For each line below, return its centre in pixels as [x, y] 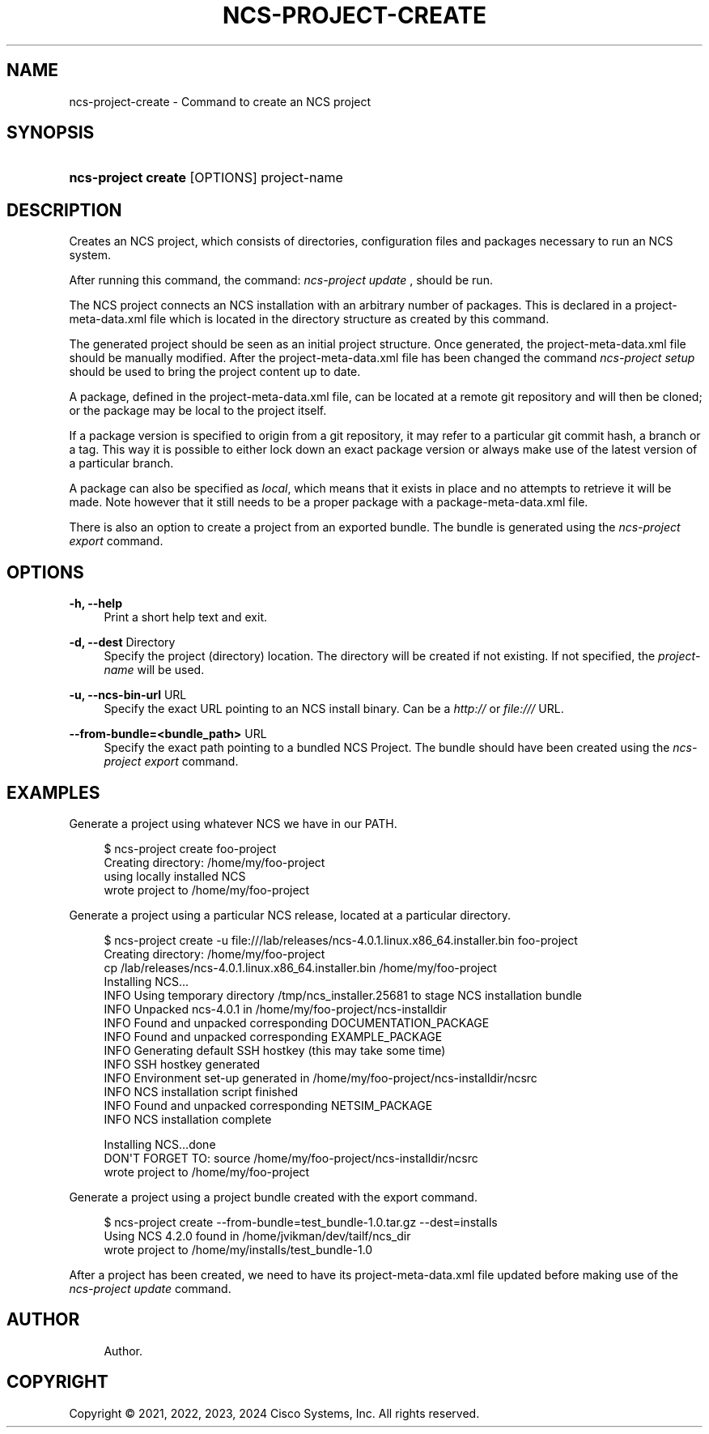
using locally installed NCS [175, 876]
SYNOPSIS [51, 133]
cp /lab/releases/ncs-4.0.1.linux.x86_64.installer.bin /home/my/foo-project [300, 967]
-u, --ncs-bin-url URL [128, 695]
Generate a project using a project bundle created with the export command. [273, 1197]
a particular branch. [121, 463]
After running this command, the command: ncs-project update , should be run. [281, 280]
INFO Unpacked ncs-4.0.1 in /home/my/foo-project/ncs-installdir [276, 1009]
